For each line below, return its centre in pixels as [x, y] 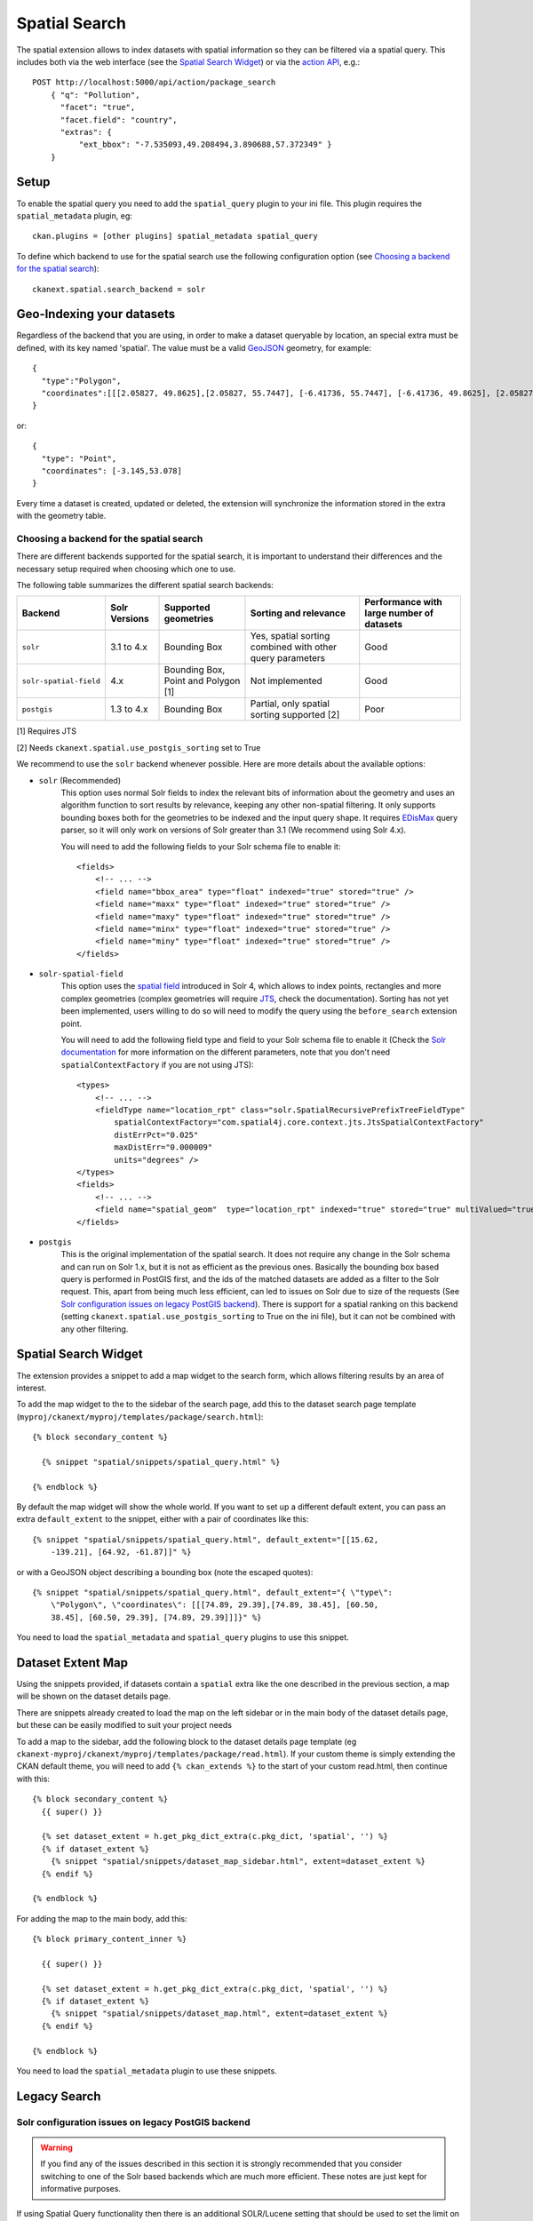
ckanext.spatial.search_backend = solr [119, 289]
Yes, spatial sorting [290, 636]
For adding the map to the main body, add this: [102, 1918]
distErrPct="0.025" [156, 1134]
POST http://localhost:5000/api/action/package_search [154, 83]
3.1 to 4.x [129, 647]
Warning [56, 2147]
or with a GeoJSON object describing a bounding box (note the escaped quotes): [165, 1572]
